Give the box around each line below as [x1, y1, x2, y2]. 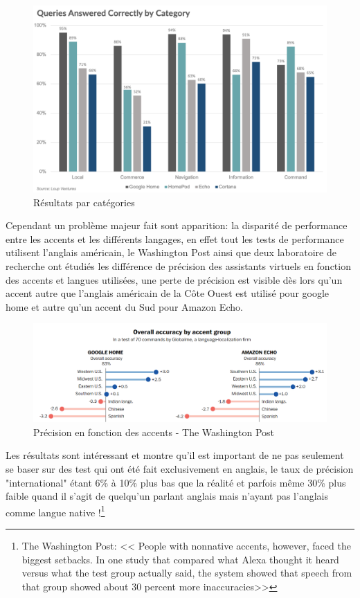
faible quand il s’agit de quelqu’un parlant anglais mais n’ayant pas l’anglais [6, 489, 328, 503]
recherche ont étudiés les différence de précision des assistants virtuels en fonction [6, 258, 351, 273]
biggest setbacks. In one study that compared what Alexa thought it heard [21, 552, 339, 566]
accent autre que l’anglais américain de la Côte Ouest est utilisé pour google [6, 286, 330, 300]
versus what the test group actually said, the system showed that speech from [21, 565, 352, 580]
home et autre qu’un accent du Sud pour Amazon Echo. [6, 299, 243, 314]
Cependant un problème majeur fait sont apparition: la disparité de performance [6, 218, 348, 233]
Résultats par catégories [33, 194, 135, 209]
